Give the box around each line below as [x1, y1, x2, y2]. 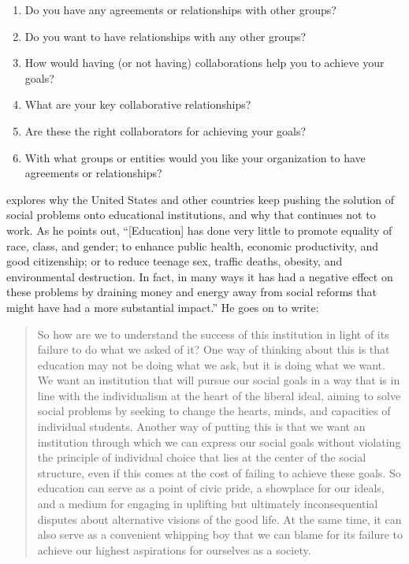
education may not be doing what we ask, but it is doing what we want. [37, 356, 385, 373]
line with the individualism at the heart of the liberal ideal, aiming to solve [37, 387, 401, 403]
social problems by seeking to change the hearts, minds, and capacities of [37, 403, 391, 419]
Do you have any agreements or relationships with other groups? [24, 2, 336, 17]
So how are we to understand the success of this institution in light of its [37, 325, 389, 342]
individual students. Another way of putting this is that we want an [37, 418, 366, 435]
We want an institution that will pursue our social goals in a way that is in [37, 372, 400, 388]
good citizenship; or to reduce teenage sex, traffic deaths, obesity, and [6, 253, 343, 269]
